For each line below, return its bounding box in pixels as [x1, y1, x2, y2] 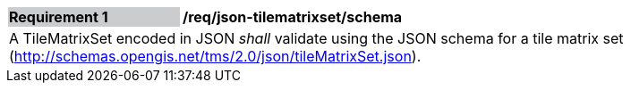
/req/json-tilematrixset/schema [183, 8, 403, 26]
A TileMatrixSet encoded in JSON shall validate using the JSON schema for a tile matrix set [9, 29, 624, 47]
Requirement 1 [9, 8, 108, 26]
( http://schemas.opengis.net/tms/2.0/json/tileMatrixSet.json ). [9, 47, 422, 65]
